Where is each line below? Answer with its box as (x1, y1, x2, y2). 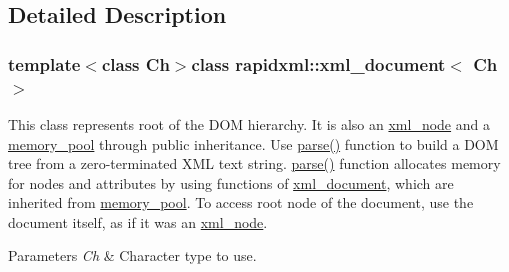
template (8, 51, 81, 76)
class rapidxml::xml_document (191, 51, 446, 76)
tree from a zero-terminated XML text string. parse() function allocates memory (8, 153, 501, 174)
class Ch (101, 51, 170, 76)
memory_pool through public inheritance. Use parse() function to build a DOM (8, 133, 499, 154)
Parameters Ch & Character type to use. (8, 245, 257, 266)
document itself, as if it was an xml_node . (8, 211, 268, 232)
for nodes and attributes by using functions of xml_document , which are (8, 172, 454, 193)
